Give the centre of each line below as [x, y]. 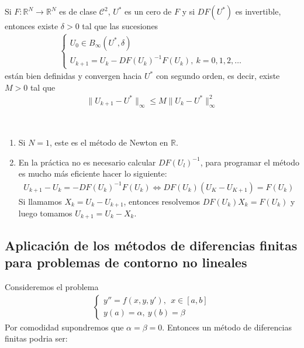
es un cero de [148, 11]
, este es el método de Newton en [109, 142]
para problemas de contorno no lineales [126, 262]
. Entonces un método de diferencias [227, 327]
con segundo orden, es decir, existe [218, 76]
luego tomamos [45, 213]
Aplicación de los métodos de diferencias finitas [151, 245]
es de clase [78, 11]
